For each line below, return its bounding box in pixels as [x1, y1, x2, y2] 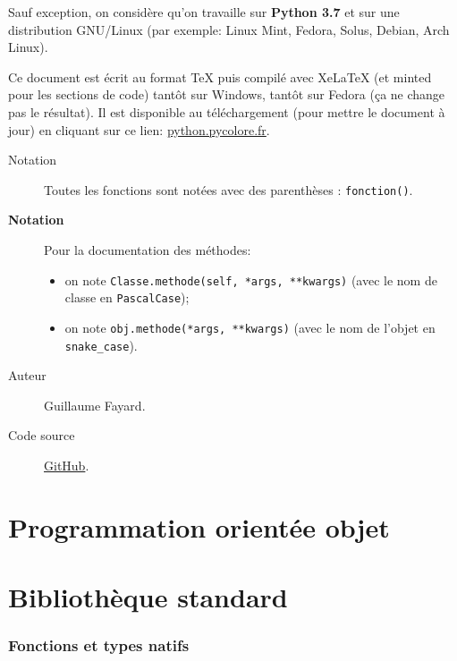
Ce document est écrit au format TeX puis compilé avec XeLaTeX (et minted [8, 67, 432, 86]
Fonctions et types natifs [8, 634, 190, 657]
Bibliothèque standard [8, 579, 288, 615]
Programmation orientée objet [8, 508, 390, 545]
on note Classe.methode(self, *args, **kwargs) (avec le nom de [64, 270, 437, 289]
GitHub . [44, 456, 89, 474]
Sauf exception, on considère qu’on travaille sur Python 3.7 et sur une [8, 3, 400, 21]
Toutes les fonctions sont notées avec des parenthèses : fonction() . [44, 180, 413, 199]
